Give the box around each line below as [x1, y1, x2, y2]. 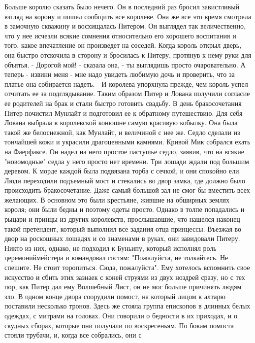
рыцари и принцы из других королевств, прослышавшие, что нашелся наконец [4, 214, 240, 224]
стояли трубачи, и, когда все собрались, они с [4, 330, 142, 340]
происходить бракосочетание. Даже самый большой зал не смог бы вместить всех [4, 185, 250, 195]
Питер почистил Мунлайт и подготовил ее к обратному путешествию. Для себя [4, 107, 243, 118]
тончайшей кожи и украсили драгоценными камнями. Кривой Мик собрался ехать [4, 137, 251, 147]
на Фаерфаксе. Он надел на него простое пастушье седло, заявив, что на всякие [4, 146, 244, 156]
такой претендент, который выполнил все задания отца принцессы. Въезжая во [4, 223, 242, 234]
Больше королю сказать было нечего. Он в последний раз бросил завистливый [4, 1, 240, 11]
